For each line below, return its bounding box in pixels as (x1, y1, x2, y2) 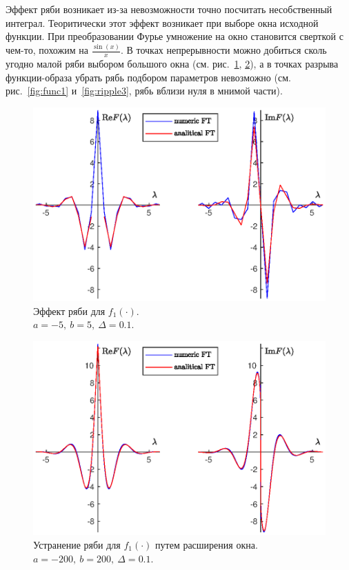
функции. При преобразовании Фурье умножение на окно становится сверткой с (6, 29, 343, 43)
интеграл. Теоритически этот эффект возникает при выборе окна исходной (6, 15, 319, 30)
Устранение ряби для (33, 538, 121, 552)
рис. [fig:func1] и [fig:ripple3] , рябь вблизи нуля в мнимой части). (6, 83, 283, 98)
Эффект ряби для (33, 303, 106, 318)
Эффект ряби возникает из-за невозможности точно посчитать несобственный (6, 2, 332, 16)
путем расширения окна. (155, 538, 258, 552)
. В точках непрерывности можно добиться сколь (120, 43, 327, 57)
